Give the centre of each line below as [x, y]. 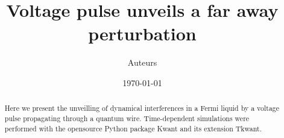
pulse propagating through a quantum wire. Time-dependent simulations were [127, 118]
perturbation [142, 33]
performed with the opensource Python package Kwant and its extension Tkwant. [133, 128]
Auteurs [142, 62]
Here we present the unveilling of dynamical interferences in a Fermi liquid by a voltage [142, 108]
